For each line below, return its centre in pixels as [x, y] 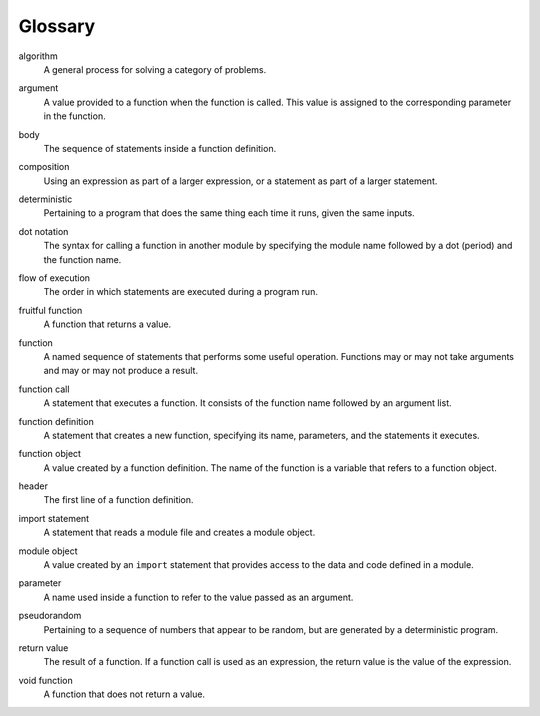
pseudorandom [50, 616]
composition [44, 167]
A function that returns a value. [107, 324]
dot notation [43, 231]
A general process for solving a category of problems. [155, 69]
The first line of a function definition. [118, 500]
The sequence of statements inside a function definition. [160, 148]
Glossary [57, 26]
